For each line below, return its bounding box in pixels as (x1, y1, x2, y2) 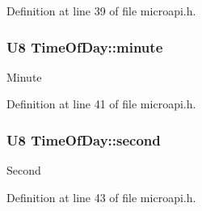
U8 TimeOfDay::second (6, 129, 161, 150)
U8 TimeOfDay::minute (6, 36, 163, 57)
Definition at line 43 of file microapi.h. (6, 188, 196, 205)
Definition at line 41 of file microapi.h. (6, 95, 196, 112)
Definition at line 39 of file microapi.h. (6, 2, 196, 19)
